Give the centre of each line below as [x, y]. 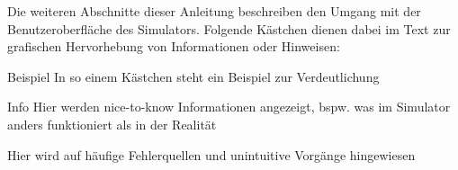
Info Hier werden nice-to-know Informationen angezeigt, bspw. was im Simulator [229, 107]
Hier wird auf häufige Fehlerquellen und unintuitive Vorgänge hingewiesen [211, 154]
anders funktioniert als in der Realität [112, 124]
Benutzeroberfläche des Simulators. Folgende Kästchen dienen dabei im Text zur [229, 28]
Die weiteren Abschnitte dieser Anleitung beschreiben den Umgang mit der [214, 11]
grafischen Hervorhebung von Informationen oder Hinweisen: [174, 46]
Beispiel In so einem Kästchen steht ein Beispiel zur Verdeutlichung [193, 76]
